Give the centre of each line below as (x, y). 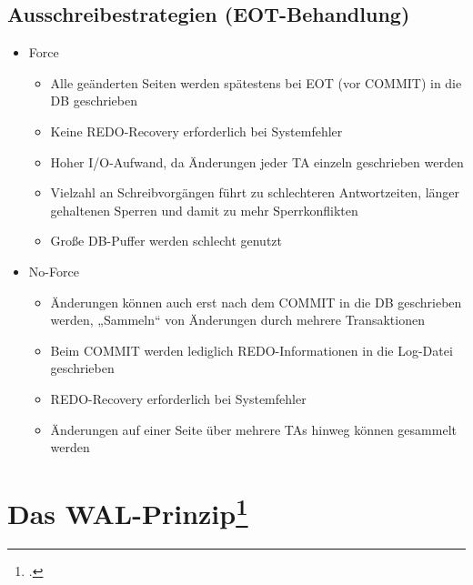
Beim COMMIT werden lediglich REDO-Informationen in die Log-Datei (252, 350)
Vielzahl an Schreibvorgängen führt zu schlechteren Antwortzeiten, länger (255, 192)
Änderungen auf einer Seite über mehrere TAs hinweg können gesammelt (253, 429)
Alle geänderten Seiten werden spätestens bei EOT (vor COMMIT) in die (256, 82)
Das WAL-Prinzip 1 (128, 511)
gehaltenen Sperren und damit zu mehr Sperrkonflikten (204, 210)
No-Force (54, 271)
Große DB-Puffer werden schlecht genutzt (166, 241)
